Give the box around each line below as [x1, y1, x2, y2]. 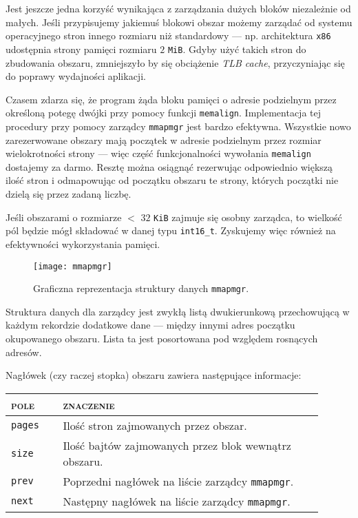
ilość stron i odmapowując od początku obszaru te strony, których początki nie [6, 173, 339, 187]
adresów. [6, 344, 42, 359]
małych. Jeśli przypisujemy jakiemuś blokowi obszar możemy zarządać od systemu [6, 14, 352, 29]
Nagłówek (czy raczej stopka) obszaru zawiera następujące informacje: [6, 368, 302, 382]
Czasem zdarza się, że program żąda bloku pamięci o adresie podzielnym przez [6, 92, 337, 106]
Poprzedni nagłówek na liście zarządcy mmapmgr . [63, 473, 294, 489]
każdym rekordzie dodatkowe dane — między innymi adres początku [6, 318, 295, 332]
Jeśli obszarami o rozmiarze [6, 209, 122, 224]
